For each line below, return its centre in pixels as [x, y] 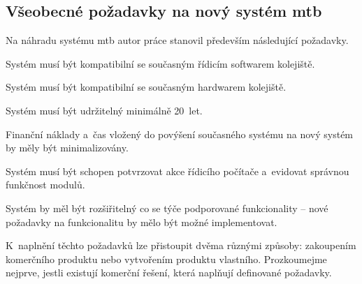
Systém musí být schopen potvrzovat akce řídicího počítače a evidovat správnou [178, 171]
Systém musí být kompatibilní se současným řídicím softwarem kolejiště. [160, 63]
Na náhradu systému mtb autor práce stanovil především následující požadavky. [177, 40]
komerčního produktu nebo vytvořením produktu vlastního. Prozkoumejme [166, 259]
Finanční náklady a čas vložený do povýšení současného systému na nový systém [180, 134]
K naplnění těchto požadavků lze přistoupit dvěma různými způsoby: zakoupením [181, 245]
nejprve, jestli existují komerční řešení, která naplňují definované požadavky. [169, 272]
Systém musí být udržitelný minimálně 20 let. [104, 110]
